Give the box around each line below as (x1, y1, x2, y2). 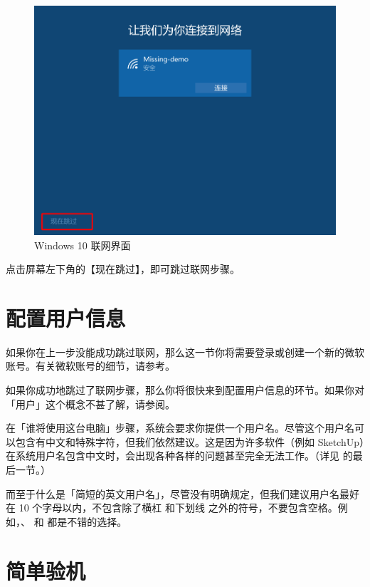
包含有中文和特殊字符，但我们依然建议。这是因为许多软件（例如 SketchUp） (15, 434, 364, 449)
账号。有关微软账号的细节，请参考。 (6, 358, 175, 373)
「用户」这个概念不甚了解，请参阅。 (6, 396, 175, 411)
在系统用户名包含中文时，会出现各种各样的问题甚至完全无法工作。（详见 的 (6, 448, 353, 463)
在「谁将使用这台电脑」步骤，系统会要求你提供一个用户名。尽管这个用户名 (6, 420, 354, 435)
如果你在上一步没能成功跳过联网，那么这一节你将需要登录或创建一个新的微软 (6, 344, 364, 359)
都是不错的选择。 (47, 514, 127, 529)
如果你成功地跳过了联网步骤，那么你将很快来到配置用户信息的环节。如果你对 (6, 383, 364, 398)
